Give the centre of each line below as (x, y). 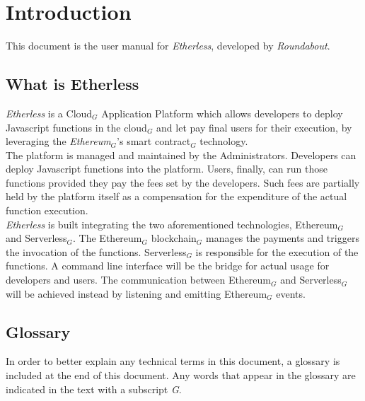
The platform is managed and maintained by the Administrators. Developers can (181, 155)
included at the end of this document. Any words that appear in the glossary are (181, 375)
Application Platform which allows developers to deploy (222, 113)
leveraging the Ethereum (58, 141)
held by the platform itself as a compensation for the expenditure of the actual (176, 196)
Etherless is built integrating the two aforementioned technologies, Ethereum (172, 224)
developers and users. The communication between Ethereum (139, 280)
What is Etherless (73, 84)
